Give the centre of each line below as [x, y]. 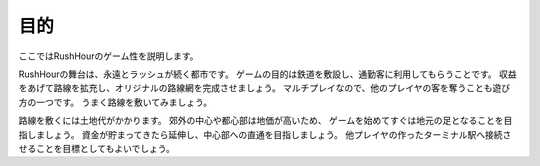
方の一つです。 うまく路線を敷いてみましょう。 [115, 102]
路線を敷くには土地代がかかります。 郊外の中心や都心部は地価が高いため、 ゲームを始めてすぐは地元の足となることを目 [265, 121]
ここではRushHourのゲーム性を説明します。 [108, 56]
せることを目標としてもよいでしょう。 [96, 148]
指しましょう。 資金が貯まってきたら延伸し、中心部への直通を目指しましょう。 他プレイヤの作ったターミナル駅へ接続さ [265, 134]
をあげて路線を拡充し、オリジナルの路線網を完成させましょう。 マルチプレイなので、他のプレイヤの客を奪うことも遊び [264, 88]
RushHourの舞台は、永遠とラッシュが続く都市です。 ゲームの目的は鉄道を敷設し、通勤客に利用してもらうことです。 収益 [267, 74]
